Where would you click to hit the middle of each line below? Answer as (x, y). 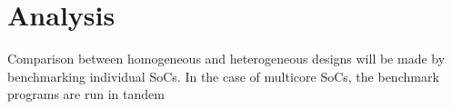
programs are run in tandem (86, 94)
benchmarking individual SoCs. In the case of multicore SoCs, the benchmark (223, 76)
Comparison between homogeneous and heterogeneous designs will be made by (226, 59)
